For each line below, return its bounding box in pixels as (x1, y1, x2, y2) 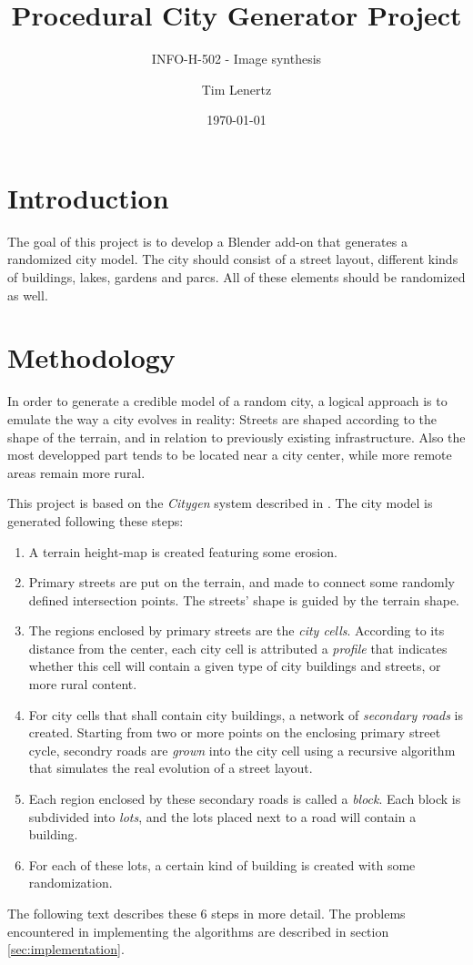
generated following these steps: (7, 511, 184, 530)
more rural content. (28, 675, 137, 694)
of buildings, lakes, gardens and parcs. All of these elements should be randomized (7, 268, 466, 287)
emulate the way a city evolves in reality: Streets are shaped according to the (7, 409, 438, 428)
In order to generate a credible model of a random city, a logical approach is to (7, 391, 448, 411)
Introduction (7, 178, 169, 216)
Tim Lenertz (201, 79, 272, 98)
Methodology (7, 339, 176, 376)
